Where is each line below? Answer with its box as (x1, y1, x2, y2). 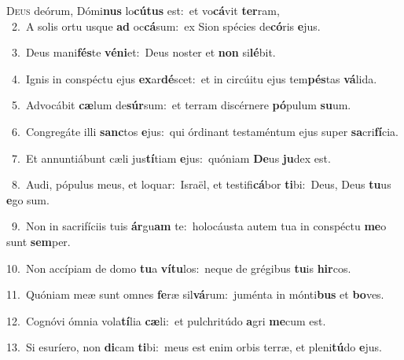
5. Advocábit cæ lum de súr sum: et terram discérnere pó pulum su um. (11, 97, 351, 113)
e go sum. (6, 191, 50, 208)
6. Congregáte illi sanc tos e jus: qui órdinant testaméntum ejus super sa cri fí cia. (11, 123, 398, 139)
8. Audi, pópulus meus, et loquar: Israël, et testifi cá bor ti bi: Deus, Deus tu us (11, 176, 391, 193)
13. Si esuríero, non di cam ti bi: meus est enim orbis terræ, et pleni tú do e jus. (6, 339, 382, 355)
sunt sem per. (6, 233, 71, 249)
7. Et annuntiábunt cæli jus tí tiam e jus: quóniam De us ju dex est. (11, 149, 331, 166)
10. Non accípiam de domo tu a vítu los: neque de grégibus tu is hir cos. (6, 259, 351, 276)
